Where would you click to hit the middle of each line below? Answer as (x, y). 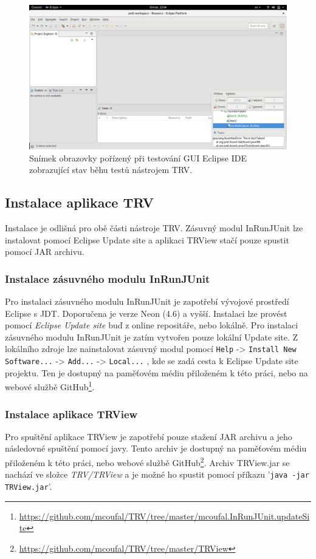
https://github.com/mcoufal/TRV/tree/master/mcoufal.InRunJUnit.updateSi (164, 516)
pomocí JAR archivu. (45, 252)
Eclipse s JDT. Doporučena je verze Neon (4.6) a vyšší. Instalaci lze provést (146, 313)
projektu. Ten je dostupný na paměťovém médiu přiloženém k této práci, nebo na (156, 372)
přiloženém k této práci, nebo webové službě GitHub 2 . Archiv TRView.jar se (147, 462)
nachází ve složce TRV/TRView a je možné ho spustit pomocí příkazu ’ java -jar (157, 474)
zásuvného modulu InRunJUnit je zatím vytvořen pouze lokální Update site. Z (152, 337)
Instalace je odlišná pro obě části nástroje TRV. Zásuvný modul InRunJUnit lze (154, 228)
